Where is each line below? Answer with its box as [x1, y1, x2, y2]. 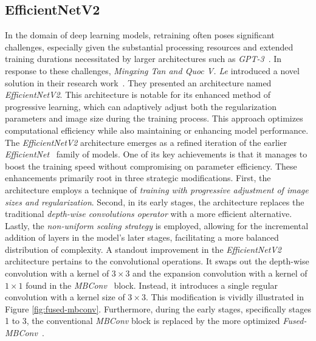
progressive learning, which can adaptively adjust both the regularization [5, 100, 276, 112]
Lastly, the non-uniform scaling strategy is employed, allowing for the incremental [5, 219, 309, 232]
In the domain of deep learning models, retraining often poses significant [5, 29, 275, 41]
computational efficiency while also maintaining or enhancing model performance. [5, 123, 309, 136]
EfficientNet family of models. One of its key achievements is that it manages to [5, 148, 307, 160]
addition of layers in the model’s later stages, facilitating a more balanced [5, 231, 279, 244]
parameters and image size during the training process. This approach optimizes [5, 112, 303, 125]
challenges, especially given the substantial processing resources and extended [5, 40, 294, 53]
